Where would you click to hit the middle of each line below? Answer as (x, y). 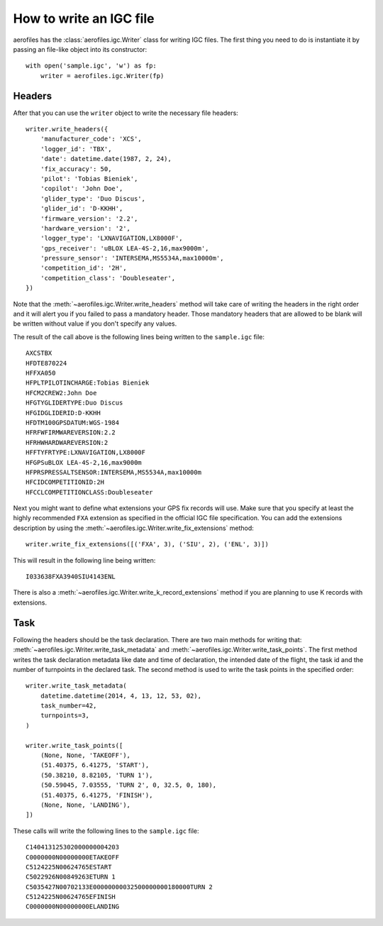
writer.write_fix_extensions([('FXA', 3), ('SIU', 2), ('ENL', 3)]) (147, 544)
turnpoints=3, (65, 716)
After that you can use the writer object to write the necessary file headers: (126, 113)
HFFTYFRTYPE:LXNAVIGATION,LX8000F (85, 453)
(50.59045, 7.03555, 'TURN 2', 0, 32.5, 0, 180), (128, 785)
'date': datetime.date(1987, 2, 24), (106, 159)
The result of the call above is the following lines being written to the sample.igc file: (139, 336)
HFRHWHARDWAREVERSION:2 (67, 442)
